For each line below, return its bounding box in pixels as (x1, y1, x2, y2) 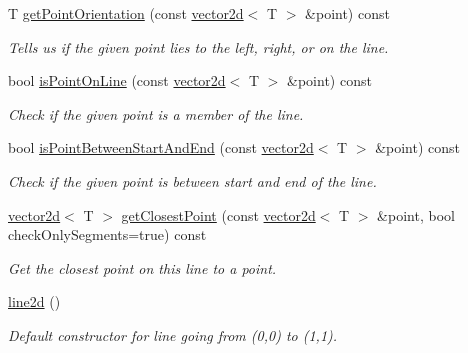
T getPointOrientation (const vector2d (8, 3, 244, 23)
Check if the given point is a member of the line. (8, 103, 304, 124)
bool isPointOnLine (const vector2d (8, 70, 226, 91)
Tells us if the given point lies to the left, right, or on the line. (8, 36, 389, 57)
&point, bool (377, 204, 455, 225)
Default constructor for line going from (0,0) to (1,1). (8, 324, 338, 345)
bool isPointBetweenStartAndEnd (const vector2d (8, 137, 314, 158)
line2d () (8, 291, 61, 312)
